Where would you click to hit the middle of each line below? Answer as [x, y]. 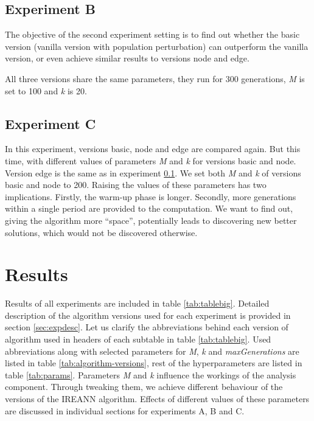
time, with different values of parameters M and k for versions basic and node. [151, 160]
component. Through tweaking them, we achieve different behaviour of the [144, 387]
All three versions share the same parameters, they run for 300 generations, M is [155, 78]
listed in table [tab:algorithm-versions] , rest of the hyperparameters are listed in [154, 363]
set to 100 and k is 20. [46, 90]
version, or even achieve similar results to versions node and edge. [127, 58]
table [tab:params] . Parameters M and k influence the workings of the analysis [151, 374]
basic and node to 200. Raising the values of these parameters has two [136, 185]
